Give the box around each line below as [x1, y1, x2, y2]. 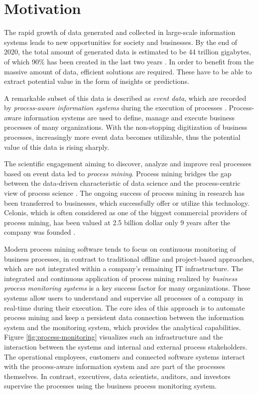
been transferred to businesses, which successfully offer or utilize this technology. [4, 197, 250, 208]
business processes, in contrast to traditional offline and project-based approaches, [4, 253, 255, 264]
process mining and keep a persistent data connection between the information [4, 312, 244, 323]
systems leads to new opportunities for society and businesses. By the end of [4, 36, 238, 47]
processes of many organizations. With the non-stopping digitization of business [4, 122, 248, 132]
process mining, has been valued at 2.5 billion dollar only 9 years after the [4, 217, 231, 227]
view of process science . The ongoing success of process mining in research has [4, 188, 245, 198]
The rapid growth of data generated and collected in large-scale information [4, 27, 236, 37]
